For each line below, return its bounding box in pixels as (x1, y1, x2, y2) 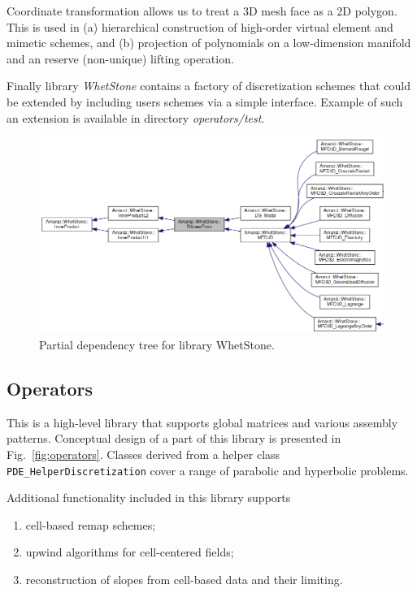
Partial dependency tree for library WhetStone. (39, 336, 275, 353)
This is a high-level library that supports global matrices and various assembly (7, 413, 398, 431)
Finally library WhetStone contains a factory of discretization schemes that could (7, 77, 411, 94)
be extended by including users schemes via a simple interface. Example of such (7, 93, 403, 110)
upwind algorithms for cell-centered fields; (25, 543, 234, 561)
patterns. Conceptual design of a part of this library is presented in (7, 430, 341, 447)
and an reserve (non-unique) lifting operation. (7, 50, 234, 67)
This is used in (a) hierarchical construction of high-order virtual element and (7, 18, 393, 35)
